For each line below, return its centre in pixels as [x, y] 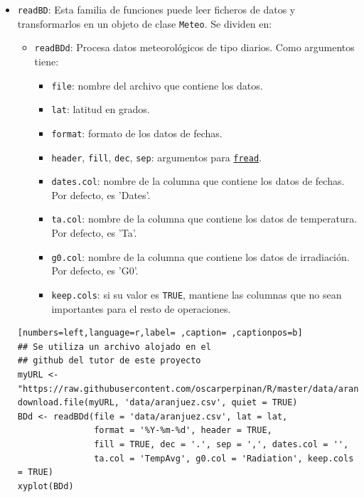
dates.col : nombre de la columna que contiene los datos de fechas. [198, 181]
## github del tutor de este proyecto [109, 361]
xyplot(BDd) [45, 486]
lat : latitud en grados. [101, 109]
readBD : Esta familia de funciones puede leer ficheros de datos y [156, 9]
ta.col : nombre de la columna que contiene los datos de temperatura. [204, 219]
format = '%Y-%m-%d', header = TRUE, [183, 431]
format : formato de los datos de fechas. [137, 133]
